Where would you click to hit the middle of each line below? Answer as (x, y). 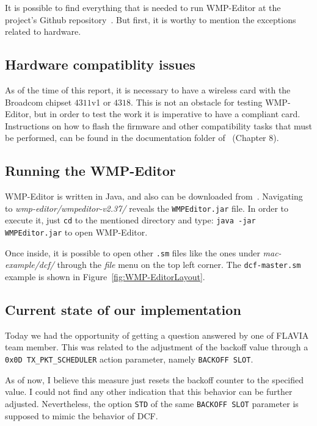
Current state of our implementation (123, 310)
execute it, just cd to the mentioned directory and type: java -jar (130, 220)
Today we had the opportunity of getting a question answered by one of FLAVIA (157, 335)
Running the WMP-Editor (90, 171)
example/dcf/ (30, 265)
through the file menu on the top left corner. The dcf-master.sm (179, 265)
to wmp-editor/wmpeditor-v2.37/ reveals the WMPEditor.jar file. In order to (147, 208)
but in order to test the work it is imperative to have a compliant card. (167, 114)
